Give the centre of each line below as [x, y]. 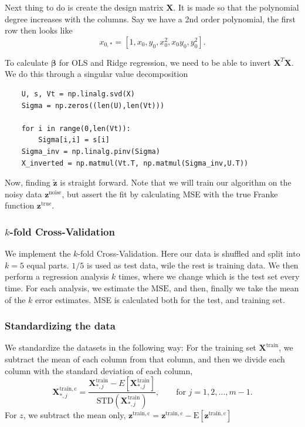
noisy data [23, 194]
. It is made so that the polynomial [236, 7]
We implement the [38, 253]
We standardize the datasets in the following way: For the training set [131, 347]
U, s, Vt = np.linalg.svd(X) [78, 94]
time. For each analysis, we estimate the [77, 288]
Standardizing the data [60, 326]
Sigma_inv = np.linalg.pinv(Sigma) [91, 151]
